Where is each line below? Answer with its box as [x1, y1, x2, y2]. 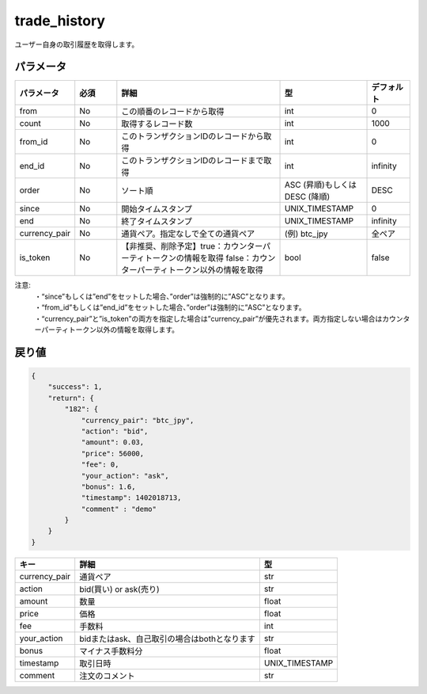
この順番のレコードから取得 [121, 106, 225, 117]
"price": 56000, [81, 448, 145, 458]
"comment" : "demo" [81, 504, 157, 513]
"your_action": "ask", [81, 471, 169, 480]
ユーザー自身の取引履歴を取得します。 [14, 40, 139, 49]
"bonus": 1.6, [81, 482, 136, 491]
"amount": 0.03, [81, 438, 145, 447]
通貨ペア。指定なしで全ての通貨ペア [121, 228, 255, 239]
